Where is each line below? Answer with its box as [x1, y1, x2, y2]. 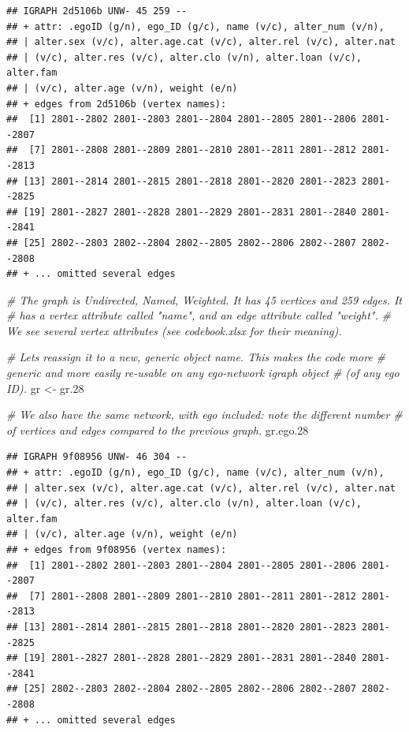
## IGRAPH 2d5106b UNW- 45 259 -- [6, 6, 188, 17]
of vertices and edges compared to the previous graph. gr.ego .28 [6, 421, 309, 438]
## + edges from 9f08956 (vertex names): [6, 544, 227, 555]
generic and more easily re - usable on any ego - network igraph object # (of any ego [6, 364, 400, 381]
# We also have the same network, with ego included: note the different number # [6, 406, 403, 423]
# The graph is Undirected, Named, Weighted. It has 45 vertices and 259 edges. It [6, 291, 403, 308]
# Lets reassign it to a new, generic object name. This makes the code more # [6, 349, 385, 365]
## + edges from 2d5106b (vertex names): [6, 98, 227, 110]
